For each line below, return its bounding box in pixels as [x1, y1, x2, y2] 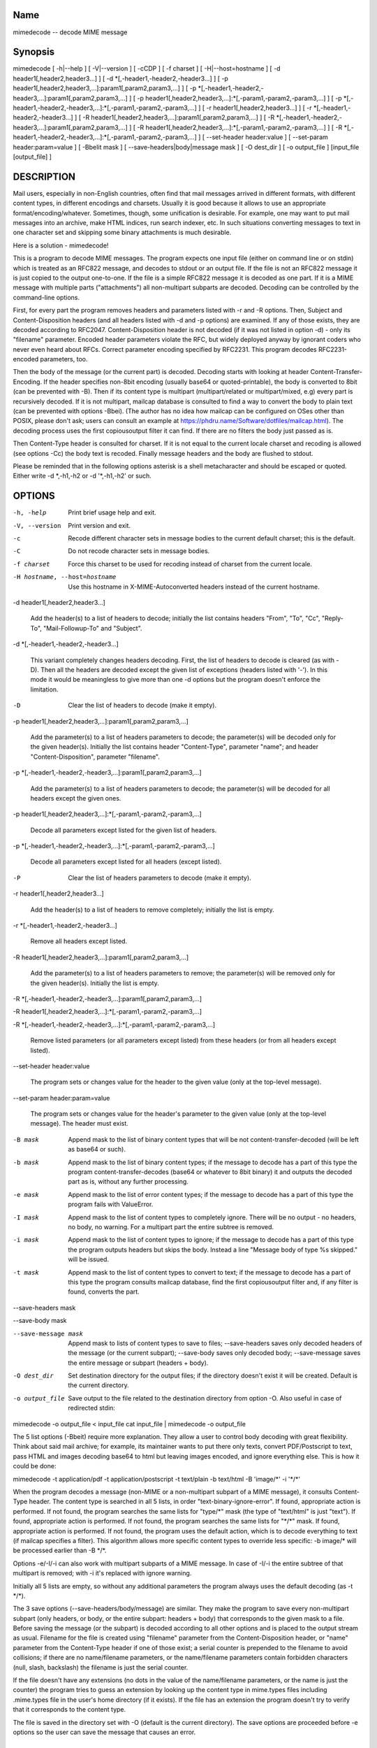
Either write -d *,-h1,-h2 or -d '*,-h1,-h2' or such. [13, 472, 151, 480]
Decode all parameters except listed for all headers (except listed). [30, 857, 222, 866]
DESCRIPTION [13, 171, 76, 182]
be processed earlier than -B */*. [13, 1546, 107, 1555]
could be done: [13, 1462, 57, 1470]
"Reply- [321, 614, 343, 622]
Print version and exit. [68, 521, 131, 529]
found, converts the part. [68, 1287, 140, 1296]
